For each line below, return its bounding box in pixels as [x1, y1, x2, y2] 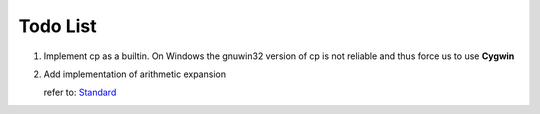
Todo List [18, 15, 97, 37]
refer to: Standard [43, 86, 117, 99]
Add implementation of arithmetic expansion [43, 68, 227, 80]
